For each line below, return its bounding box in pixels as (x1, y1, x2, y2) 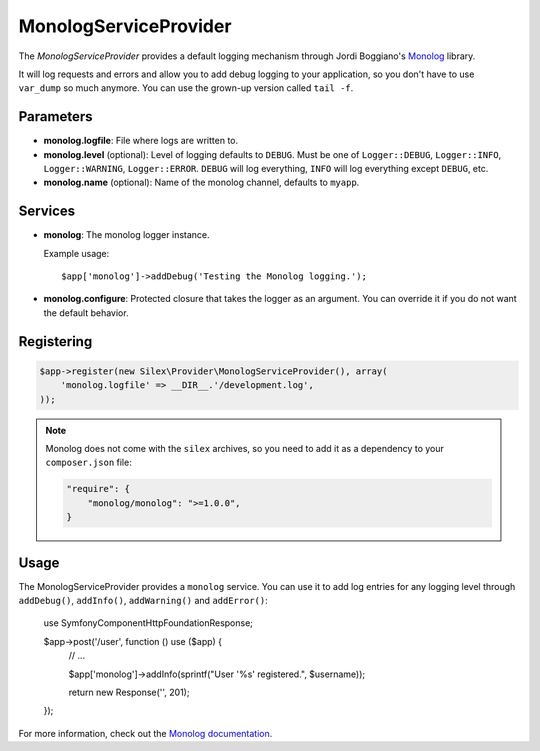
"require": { (66, 483, 130, 495)
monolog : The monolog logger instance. (43, 229, 210, 241)
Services (18, 203, 76, 220)
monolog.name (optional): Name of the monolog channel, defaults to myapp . (43, 176, 360, 189)
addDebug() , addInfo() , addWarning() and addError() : (18, 595, 269, 607)
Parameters (18, 108, 93, 125)
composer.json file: (45, 456, 132, 469)
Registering (18, 333, 93, 350)
